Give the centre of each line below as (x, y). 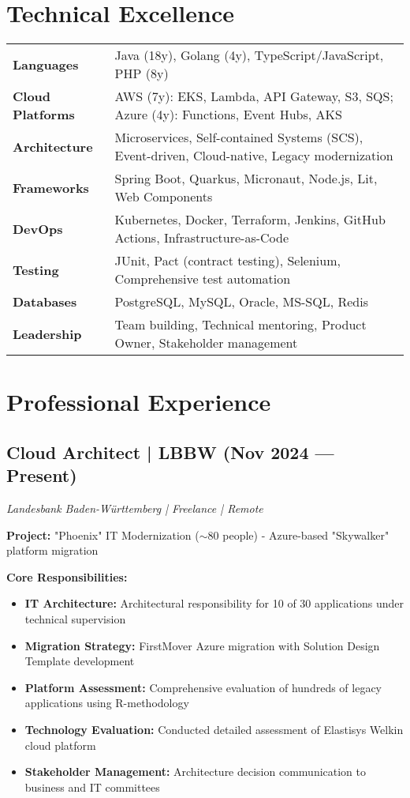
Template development (80, 661)
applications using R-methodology (107, 703)
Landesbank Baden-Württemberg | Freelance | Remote (135, 508)
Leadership (47, 333)
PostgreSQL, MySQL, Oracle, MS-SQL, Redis (242, 302)
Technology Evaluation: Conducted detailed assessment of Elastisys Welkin (214, 730)
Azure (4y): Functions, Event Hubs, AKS (228, 115)
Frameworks (51, 187)
